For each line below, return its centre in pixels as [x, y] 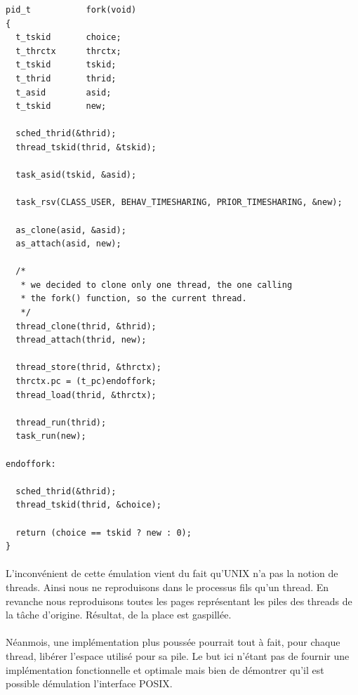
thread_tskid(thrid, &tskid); [86, 147]
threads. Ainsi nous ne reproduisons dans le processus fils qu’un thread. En [167, 587]
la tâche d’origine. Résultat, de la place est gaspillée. [119, 615]
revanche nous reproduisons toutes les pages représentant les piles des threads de [179, 601]
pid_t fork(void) [71, 10]
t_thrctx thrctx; [68, 51]
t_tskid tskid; [66, 65]
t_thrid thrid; [66, 78]
